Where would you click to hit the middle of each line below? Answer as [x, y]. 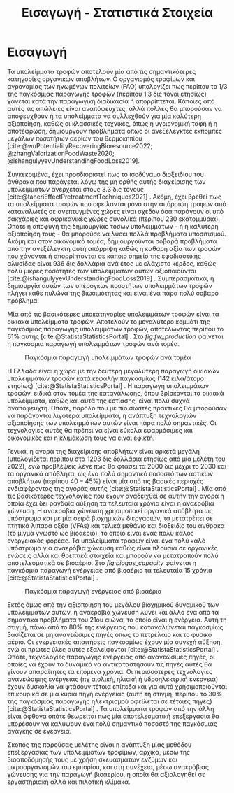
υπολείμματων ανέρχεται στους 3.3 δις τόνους [76, 189]
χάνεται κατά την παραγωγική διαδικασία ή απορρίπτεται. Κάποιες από [111, 101]
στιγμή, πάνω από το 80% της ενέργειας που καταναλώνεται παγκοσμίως [115, 627]
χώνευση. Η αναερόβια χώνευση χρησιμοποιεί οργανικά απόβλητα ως [110, 510]
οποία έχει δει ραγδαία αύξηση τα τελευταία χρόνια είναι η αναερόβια [111, 503]
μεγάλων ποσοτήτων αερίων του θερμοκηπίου [75, 138]
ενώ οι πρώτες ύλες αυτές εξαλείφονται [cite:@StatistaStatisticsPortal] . [113, 649]
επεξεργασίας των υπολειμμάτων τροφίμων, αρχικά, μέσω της [99, 752]
